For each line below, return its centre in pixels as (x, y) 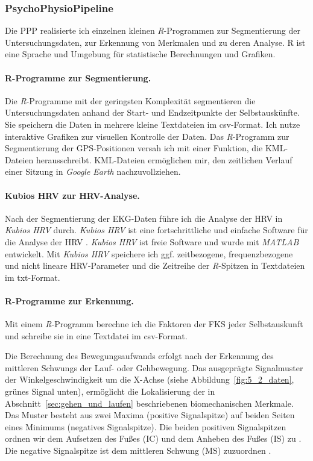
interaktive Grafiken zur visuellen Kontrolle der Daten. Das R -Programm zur (147, 136)
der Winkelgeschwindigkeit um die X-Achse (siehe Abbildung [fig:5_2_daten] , (150, 379)
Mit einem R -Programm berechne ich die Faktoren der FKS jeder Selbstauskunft (154, 324)
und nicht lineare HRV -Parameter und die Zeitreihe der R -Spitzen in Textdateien (155, 265)
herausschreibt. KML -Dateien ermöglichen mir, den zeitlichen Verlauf (164, 159)
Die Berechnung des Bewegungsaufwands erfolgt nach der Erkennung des (139, 356)
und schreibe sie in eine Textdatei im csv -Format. (96, 335)
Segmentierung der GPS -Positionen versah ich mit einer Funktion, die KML (145, 148)
